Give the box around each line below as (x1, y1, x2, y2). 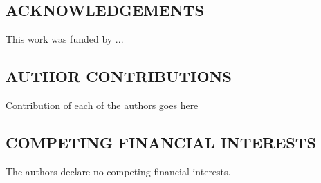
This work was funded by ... (6, 32, 124, 46)
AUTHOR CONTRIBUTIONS (6, 65, 232, 86)
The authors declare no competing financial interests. (6, 164, 231, 178)
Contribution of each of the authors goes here (6, 97, 199, 112)
